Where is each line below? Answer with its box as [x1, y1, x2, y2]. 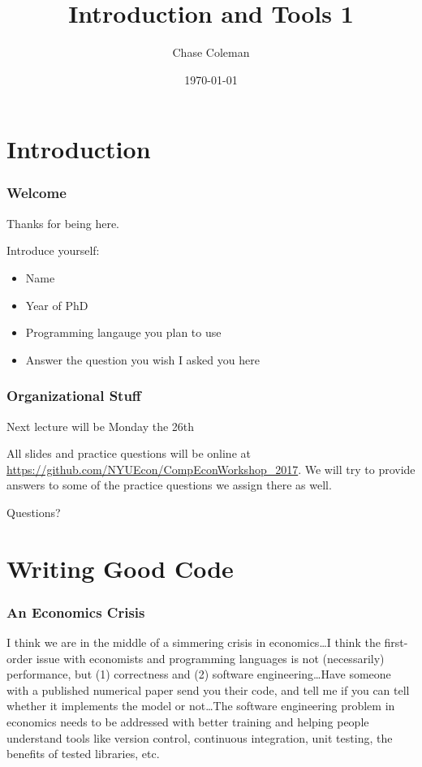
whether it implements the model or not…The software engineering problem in [6, 697, 395, 714]
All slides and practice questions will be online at [6, 445, 251, 462]
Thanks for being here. [6, 214, 120, 231]
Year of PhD [25, 296, 88, 313]
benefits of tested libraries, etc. [6, 745, 160, 762]
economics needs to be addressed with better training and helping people [6, 713, 369, 730]
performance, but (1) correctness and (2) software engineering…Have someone [6, 666, 391, 683]
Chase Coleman [172, 44, 250, 61]
